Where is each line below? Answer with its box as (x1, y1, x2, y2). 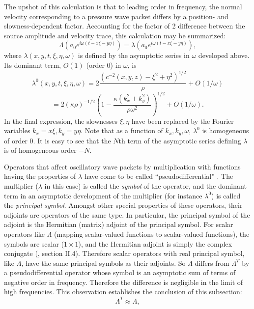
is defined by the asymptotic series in (78, 50, 190, 60)
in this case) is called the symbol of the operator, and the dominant (44, 180, 247, 191)
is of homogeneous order (4, 145, 77, 155)
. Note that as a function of (81, 125, 163, 136)
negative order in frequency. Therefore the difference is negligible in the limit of (4, 277, 243, 287)
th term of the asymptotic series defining (118, 135, 241, 145)
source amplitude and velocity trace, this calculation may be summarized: (4, 30, 226, 40)
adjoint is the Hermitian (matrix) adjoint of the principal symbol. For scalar (4, 219, 233, 229)
